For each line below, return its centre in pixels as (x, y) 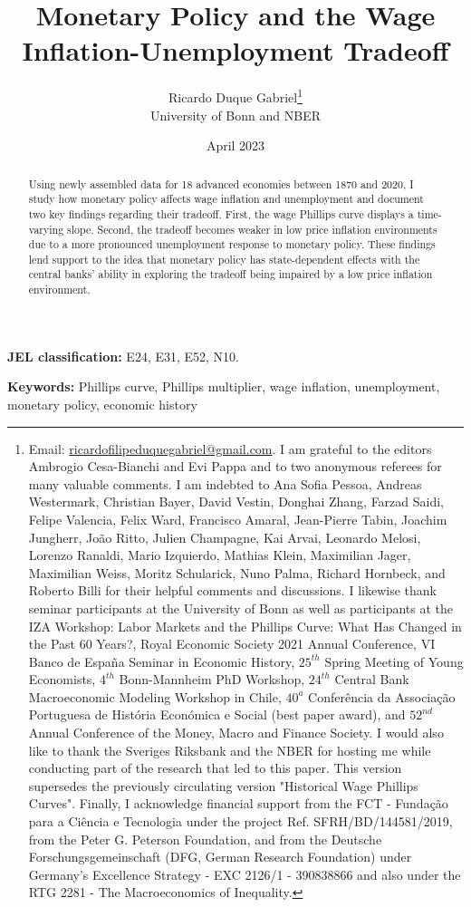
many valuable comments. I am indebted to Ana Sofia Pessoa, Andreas (225, 483)
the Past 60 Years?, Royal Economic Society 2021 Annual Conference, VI (232, 644)
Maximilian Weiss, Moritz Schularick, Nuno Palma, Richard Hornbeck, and (237, 572)
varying (46, 229)
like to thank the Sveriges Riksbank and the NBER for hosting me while (230, 750)
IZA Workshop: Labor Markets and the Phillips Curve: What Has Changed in (245, 626)
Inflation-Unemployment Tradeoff (235, 50)
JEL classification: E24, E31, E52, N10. (124, 356)
